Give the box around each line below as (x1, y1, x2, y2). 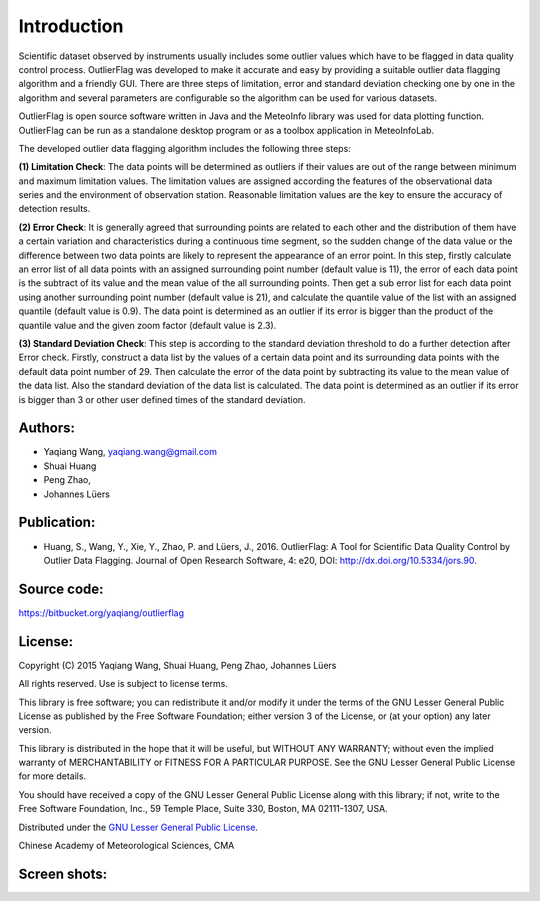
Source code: (18, 580, 104, 597)
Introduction (18, 15, 124, 37)
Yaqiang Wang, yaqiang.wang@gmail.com (43, 446, 218, 458)
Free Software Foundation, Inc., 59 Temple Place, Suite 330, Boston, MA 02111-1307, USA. (18, 803, 389, 815)
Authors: (18, 420, 75, 437)
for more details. (18, 770, 87, 782)
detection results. (18, 203, 91, 215)
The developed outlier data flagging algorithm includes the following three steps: (18, 142, 352, 154)
